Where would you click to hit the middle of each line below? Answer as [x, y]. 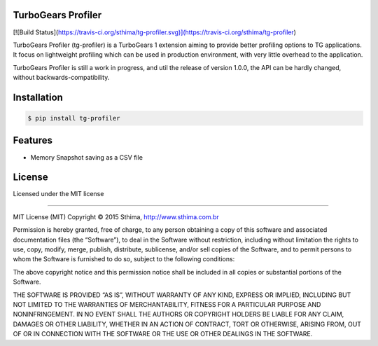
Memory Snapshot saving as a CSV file [87, 157]
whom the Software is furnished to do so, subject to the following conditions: [124, 259]
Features [33, 140]
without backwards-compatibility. [61, 78]
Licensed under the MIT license [58, 194]
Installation [38, 97]
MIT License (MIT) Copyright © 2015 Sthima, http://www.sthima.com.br [116, 216]
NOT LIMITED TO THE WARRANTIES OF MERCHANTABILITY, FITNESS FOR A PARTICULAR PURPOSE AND [167, 304]
